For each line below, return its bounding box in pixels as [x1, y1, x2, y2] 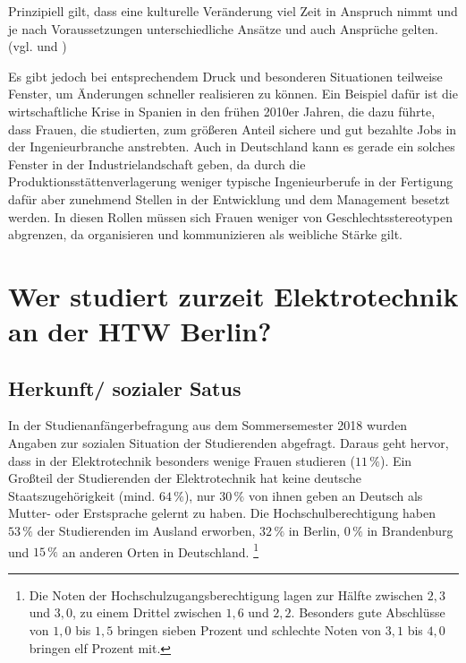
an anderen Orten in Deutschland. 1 [62, 539, 259, 561]
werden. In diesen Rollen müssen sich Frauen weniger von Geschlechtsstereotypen [8, 207, 453, 226]
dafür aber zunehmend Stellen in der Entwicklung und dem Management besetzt [8, 189, 450, 208]
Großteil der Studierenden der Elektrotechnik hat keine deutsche [8, 469, 361, 487]
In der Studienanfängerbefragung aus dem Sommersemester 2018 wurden [8, 416, 408, 435]
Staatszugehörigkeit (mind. [8, 486, 156, 504]
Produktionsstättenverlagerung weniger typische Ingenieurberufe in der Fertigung [8, 172, 453, 191]
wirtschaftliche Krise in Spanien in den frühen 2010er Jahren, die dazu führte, [8, 101, 436, 120]
